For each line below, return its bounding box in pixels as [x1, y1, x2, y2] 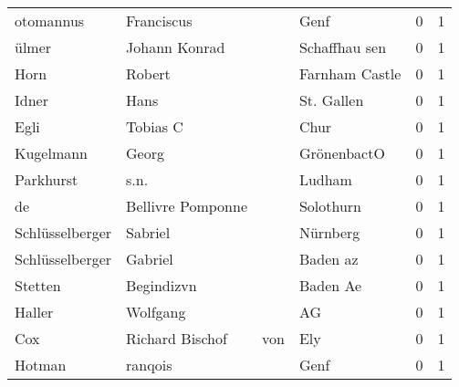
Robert [126, 63, 171, 84]
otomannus [15, 10, 85, 31]
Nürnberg [298, 222, 360, 243]
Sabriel [126, 222, 171, 243]
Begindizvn [126, 275, 197, 296]
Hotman [15, 354, 67, 375]
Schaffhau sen [298, 37, 387, 58]
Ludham [298, 169, 352, 190]
